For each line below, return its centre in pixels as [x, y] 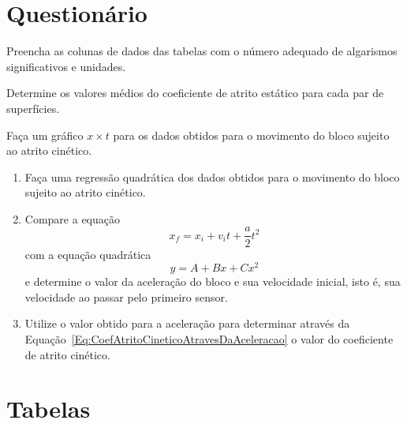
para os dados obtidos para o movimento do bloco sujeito [251, 135]
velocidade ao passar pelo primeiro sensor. [126, 296]
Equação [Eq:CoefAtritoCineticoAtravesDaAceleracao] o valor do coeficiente [209, 338]
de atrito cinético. [67, 354]
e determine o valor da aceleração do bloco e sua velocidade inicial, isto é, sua [213, 281]
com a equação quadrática [88, 254]
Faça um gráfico [45, 135]
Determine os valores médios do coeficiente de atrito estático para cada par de [195, 93]
